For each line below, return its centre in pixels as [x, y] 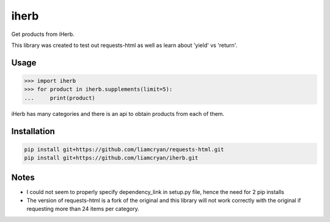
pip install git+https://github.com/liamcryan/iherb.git [111, 158]
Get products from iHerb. [43, 34]
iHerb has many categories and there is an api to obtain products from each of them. [118, 113]
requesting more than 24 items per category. [83, 209]
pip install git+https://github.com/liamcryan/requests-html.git [124, 149]
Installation [33, 131]
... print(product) [60, 98]
